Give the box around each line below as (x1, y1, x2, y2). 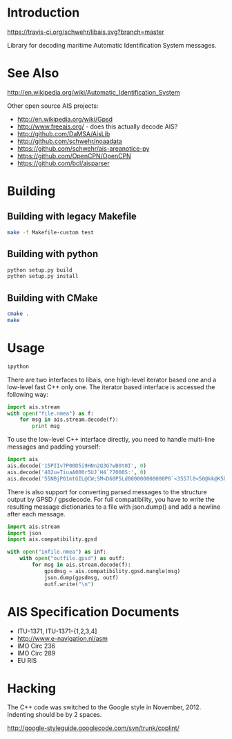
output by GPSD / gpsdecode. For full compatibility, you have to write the (7, 495, 215, 503)
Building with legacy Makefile (7, 211, 137, 223)
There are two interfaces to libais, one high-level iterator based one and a (7, 375, 217, 384)
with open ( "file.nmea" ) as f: (7, 410, 95, 417)
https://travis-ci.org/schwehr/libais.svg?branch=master (7, 28, 164, 36)
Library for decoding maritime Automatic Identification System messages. (7, 41, 217, 49)
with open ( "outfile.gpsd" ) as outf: (19, 555, 126, 562)
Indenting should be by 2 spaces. (7, 711, 102, 719)
